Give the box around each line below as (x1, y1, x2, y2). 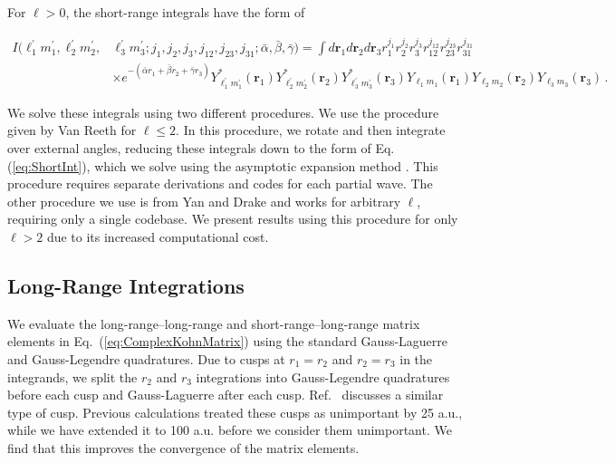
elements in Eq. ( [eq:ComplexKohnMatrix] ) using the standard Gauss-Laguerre (7, 332, 448, 351)
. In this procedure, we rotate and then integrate (176, 121, 446, 140)
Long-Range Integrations (7, 272, 245, 300)
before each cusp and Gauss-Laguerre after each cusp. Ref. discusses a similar (7, 385, 444, 404)
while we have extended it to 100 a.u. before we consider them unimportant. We (7, 420, 452, 439)
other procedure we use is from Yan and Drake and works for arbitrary (7, 191, 401, 210)
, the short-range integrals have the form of (65, 3, 305, 21)
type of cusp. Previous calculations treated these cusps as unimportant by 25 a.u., (7, 402, 463, 421)
